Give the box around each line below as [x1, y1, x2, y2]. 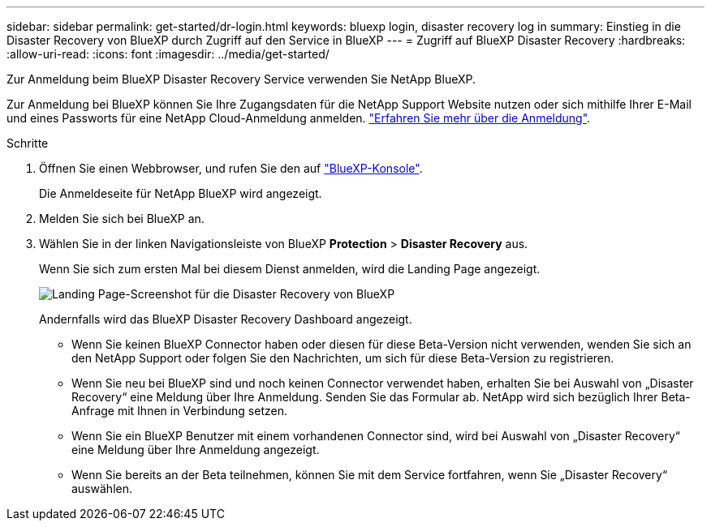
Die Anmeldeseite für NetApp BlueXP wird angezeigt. [39, 186, 322, 200]
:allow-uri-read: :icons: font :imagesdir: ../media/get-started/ [6, 47, 330, 61]
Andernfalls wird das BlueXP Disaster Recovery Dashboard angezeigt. [39, 312, 412, 326]
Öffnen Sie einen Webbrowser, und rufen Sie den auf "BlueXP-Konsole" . [39, 161, 423, 175]
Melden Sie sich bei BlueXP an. [39, 212, 205, 225]
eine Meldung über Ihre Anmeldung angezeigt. [71, 443, 320, 456]
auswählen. [71, 482, 132, 495]
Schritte [6, 136, 49, 150]
